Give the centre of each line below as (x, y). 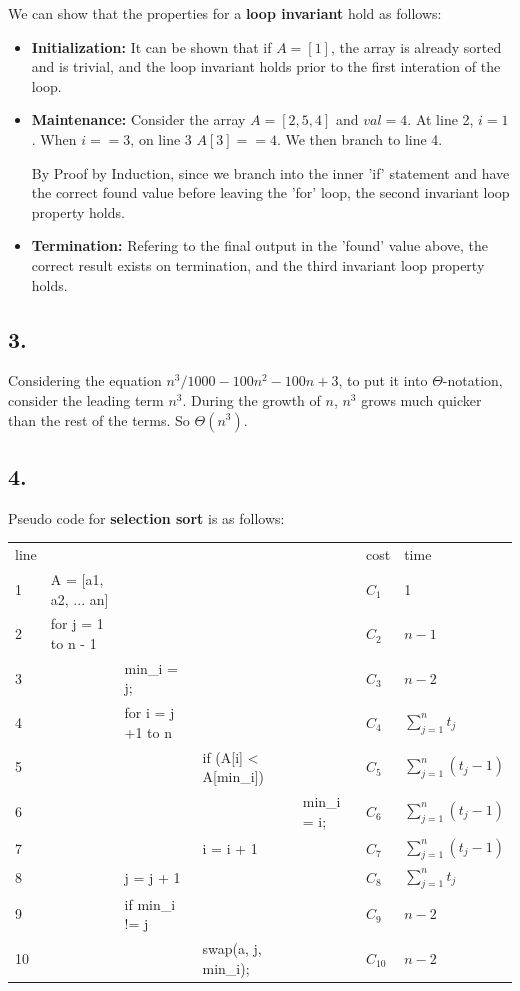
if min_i (150, 903)
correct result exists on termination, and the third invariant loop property (258, 264)
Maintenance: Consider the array (138, 119)
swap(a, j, (232, 948)
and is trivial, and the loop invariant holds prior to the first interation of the (266, 66)
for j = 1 (77, 623)
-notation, (472, 380)
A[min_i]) (233, 776)
